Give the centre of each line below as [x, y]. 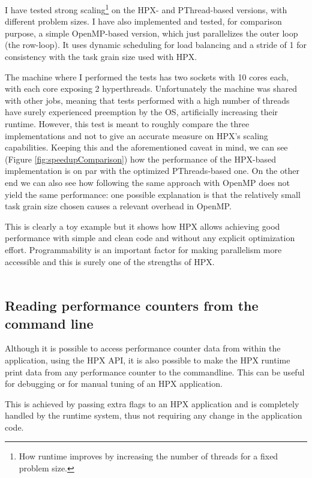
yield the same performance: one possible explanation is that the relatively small [153, 194]
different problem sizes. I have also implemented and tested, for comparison [143, 21]
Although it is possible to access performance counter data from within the [143, 348]
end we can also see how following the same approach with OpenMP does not [147, 182]
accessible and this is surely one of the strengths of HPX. [110, 261]
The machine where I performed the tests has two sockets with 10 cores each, [147, 76]
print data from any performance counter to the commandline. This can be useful [155, 372]
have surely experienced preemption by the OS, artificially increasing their [142, 112]
